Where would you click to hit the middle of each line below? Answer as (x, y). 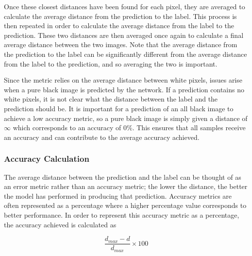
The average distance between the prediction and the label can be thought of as (123, 177)
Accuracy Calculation (47, 159)
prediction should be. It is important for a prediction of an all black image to (119, 108)
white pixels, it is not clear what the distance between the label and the (111, 99)
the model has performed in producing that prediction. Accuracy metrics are (118, 196)
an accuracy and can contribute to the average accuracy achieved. (102, 137)
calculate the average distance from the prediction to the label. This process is (120, 16)
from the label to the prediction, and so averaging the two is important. (111, 63)
